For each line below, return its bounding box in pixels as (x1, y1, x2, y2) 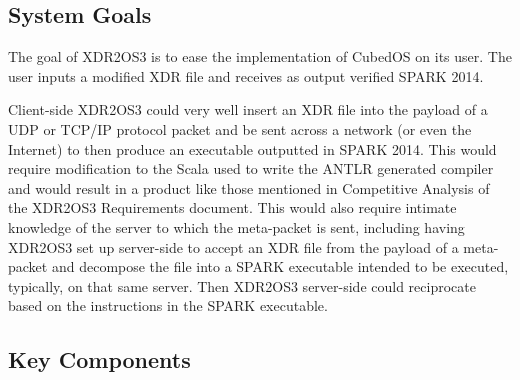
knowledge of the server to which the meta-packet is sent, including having (8, 216, 465, 237)
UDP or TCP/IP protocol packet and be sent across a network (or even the (8, 118, 472, 139)
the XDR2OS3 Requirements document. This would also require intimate (8, 197, 457, 218)
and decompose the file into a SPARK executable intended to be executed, (51, 256, 509, 277)
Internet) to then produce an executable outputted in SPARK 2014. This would (8, 138, 497, 159)
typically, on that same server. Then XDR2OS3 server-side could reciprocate (8, 275, 476, 296)
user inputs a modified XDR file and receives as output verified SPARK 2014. (8, 65, 484, 86)
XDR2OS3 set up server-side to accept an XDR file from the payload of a (8, 236, 459, 257)
